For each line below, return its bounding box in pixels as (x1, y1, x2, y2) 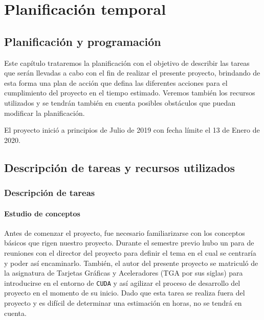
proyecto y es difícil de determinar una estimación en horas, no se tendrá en (4, 297, 242, 308)
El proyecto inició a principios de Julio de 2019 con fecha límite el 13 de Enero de (4, 125, 260, 135)
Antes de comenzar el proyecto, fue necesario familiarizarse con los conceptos (4, 227, 245, 238)
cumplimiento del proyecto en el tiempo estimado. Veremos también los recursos (4, 87, 255, 98)
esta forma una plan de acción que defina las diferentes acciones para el (4, 77, 228, 88)
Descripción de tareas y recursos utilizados (4, 159, 235, 175)
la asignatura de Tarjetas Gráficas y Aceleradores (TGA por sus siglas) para (4, 267, 243, 278)
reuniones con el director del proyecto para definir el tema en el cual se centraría (4, 247, 256, 258)
